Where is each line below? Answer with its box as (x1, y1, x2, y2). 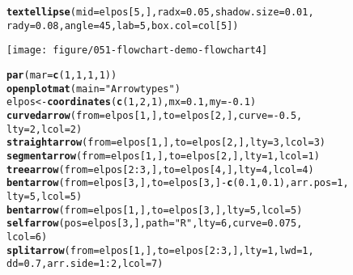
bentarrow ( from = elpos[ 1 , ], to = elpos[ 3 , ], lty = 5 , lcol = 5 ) (6, 204, 303, 216)
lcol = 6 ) (6, 231, 48, 243)
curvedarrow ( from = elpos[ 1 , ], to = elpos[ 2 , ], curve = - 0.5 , (6, 109, 303, 121)
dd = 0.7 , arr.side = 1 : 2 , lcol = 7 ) (6, 258, 164, 270)
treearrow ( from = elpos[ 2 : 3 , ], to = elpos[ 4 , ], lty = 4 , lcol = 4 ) (6, 163, 314, 176)
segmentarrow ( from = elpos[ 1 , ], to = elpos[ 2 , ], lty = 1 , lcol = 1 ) (6, 150, 320, 162)
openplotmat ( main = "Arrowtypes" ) (6, 82, 181, 95)
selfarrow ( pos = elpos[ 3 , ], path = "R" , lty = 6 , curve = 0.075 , (6, 218, 303, 230)
